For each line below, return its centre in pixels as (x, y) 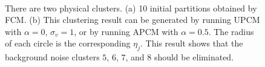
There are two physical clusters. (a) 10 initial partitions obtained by (131, 8)
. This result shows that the (192, 43)
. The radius (231, 31)
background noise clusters (52, 57)
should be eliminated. (194, 57)
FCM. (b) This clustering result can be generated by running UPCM (132, 20)
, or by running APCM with (126, 31)
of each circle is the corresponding (68, 43)
